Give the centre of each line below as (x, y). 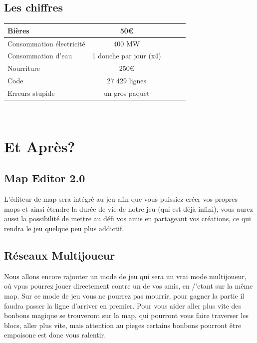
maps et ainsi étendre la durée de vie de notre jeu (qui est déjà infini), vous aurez (128, 208)
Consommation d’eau (40, 56)
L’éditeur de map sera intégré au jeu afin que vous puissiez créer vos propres (121, 199)
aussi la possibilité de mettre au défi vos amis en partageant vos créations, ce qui (128, 218)
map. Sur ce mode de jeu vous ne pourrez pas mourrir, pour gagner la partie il (124, 295)
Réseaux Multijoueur (60, 255)
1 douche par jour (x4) (127, 56)
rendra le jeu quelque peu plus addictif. (64, 228)
